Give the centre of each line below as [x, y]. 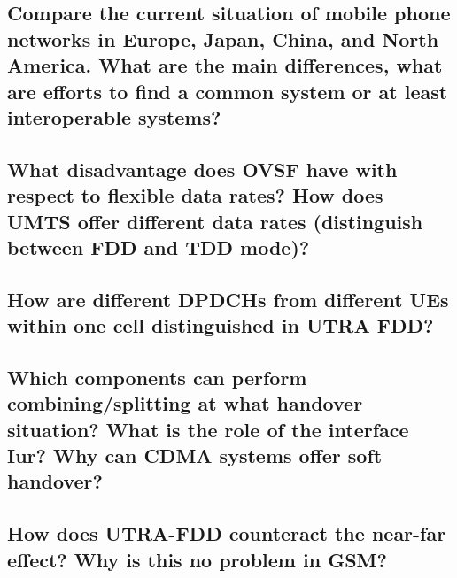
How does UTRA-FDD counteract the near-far [227, 533]
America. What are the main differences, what [225, 65]
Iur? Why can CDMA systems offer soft [195, 455]
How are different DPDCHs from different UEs [228, 299]
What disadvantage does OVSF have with [202, 169]
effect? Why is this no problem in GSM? [197, 559]
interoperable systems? [114, 116]
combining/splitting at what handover [185, 403]
